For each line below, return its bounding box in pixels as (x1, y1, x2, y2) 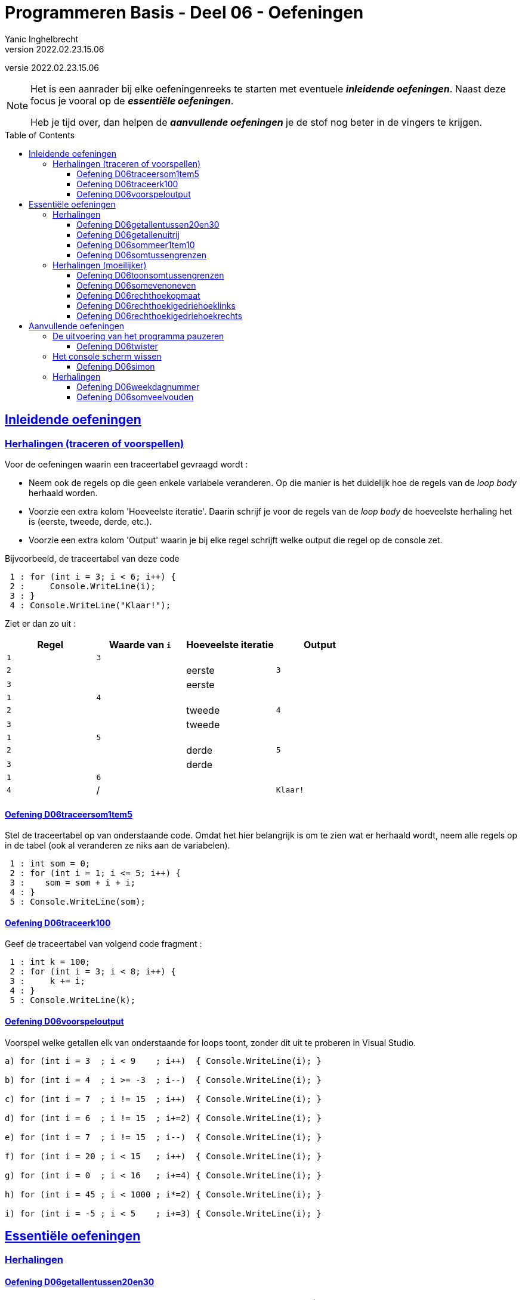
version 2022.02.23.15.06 (5, 44, 104, 54)
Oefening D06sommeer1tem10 (76, 239, 195, 250)
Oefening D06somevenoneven (76, 280, 196, 290)
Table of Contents (5, 129, 75, 140)
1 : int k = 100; (10, 957, 91, 967)
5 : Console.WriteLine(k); (10, 995, 136, 1005)
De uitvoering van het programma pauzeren (52, 330, 224, 341)
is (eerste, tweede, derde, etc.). (29, 516, 152, 527)
